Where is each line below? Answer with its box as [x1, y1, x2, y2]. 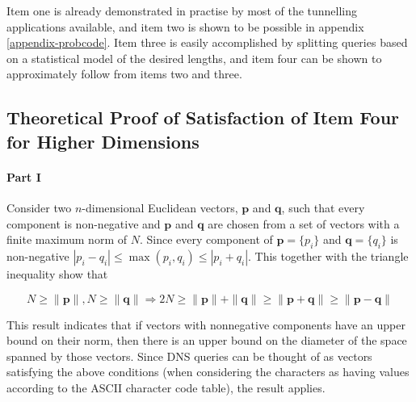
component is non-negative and [6, 215, 161, 232]
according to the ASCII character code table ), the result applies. [6, 379, 326, 396]
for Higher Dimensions [6, 128, 200, 153]
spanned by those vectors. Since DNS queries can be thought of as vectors [6, 347, 372, 364]
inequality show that [6, 265, 108, 282]
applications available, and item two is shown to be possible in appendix [6, 18, 364, 35]
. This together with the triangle [248, 247, 409, 264]
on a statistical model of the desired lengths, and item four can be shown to [6, 49, 382, 66]
